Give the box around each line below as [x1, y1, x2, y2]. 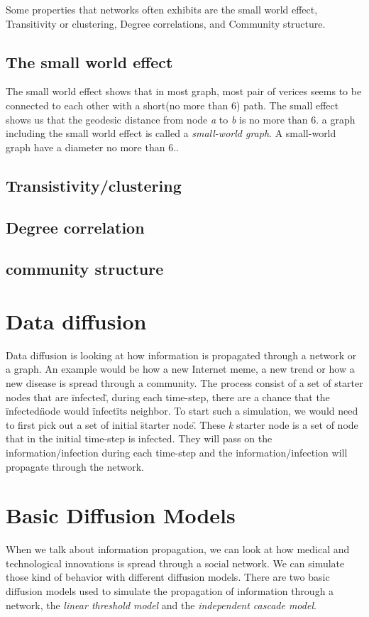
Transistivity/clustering [6, 174, 182, 196]
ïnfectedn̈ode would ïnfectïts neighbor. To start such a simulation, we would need [6, 403, 358, 418]
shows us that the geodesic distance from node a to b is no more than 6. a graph [6, 111, 356, 126]
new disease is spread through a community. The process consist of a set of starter [6, 376, 363, 391]
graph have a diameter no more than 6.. [6, 139, 179, 154]
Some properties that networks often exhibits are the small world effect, [6, 2, 318, 16]
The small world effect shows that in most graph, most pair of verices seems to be [6, 84, 362, 99]
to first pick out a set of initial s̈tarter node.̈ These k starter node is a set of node [6, 417, 358, 432]
